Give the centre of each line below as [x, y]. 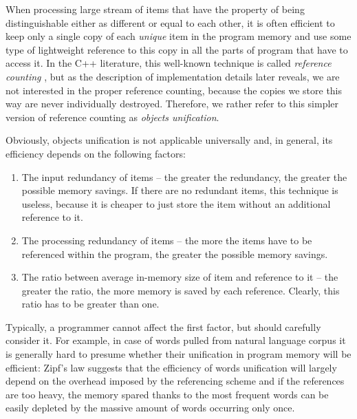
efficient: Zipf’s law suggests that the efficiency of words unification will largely [171, 367]
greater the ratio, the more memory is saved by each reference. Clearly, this [181, 290]
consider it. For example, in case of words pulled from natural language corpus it [176, 340]
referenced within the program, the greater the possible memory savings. [175, 254]
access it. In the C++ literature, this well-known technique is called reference [169, 63]
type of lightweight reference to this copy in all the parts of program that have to [177, 49]
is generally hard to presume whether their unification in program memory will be [178, 354]
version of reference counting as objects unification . [112, 117]
